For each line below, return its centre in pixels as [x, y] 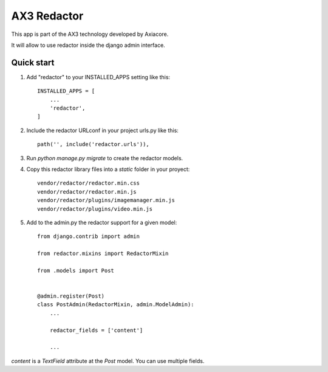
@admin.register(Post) [71, 296]
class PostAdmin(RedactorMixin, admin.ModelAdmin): [116, 305]
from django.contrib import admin [88, 237]
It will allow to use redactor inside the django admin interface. [88, 45]
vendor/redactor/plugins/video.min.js [95, 209]
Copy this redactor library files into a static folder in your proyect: [108, 169]
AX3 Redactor [47, 16]
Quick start [33, 62]
